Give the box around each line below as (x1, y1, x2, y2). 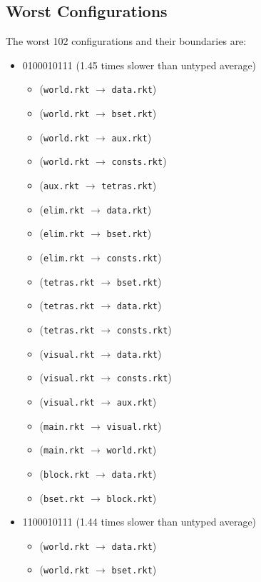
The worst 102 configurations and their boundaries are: (6, 34, 247, 49)
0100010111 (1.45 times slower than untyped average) (22, 57, 257, 72)
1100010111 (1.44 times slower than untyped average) (22, 514, 257, 529)
